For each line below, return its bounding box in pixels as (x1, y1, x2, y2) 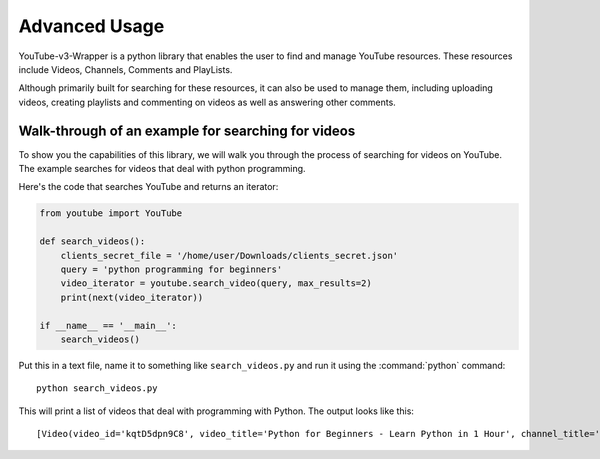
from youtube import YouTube (39, 208, 183, 219)
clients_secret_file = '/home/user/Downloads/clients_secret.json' (60, 250, 399, 261)
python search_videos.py (36, 383, 158, 394)
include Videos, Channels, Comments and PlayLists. (18, 63, 233, 75)
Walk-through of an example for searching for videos (18, 122, 356, 139)
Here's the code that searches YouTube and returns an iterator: (18, 181, 279, 193)
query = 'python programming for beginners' (60, 263, 283, 275)
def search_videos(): (39, 236, 146, 247)
